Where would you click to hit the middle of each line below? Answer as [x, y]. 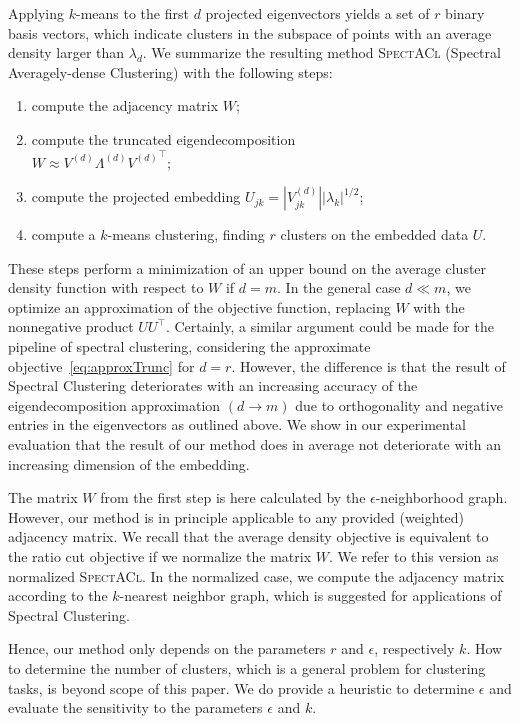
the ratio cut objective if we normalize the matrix [160, 556]
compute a [63, 234]
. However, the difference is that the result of [368, 365]
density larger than [66, 52]
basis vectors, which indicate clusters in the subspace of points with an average [250, 32]
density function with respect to [106, 287]
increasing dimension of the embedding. [129, 463]
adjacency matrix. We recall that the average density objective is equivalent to [248, 536]
